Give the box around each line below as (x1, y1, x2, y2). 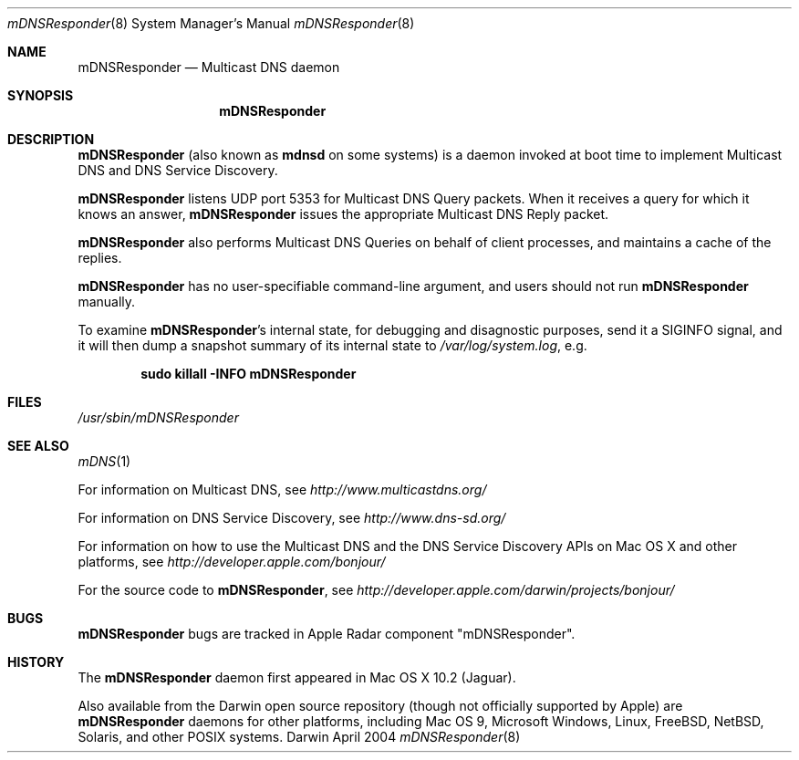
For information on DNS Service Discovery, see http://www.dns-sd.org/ (78, 510, 506, 526)
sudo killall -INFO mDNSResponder (140, 366, 357, 381)
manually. (78, 294, 136, 309)
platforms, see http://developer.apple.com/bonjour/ (78, 554, 386, 569)
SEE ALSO (7, 438, 69, 453)
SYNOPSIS (7, 88, 74, 103)
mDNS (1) (78, 453, 131, 469)
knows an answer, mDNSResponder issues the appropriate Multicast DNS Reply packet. (78, 206, 609, 222)
